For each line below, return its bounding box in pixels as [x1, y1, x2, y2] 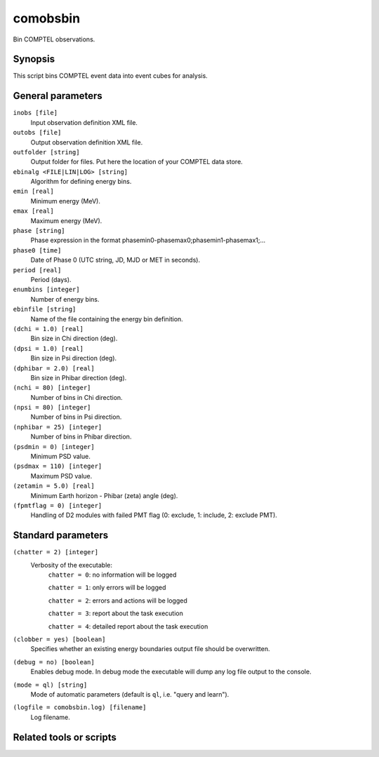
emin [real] [13, 187, 54, 196]
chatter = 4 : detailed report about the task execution [48, 622, 208, 631]
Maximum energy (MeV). [30, 216, 102, 225]
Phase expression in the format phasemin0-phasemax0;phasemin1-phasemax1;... [30, 236, 266, 245]
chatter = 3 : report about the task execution [48, 609, 184, 617]
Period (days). [30, 276, 72, 283]
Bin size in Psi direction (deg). [30, 354, 117, 363]
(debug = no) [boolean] [13, 658, 95, 666]
